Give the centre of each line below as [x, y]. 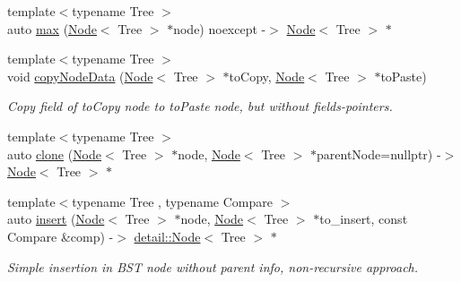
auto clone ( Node [55, 154]
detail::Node [167, 236]
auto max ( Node [52, 28]
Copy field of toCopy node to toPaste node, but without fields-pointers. [200, 106]
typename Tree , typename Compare [172, 201]
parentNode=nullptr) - [379, 154]
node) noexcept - [220, 28]
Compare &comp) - [61, 236]
